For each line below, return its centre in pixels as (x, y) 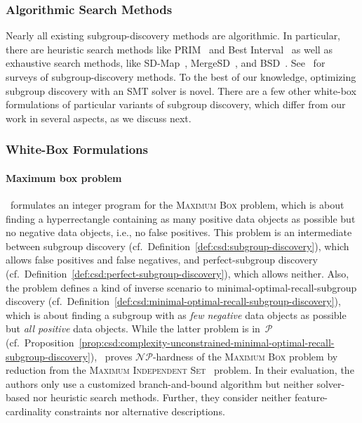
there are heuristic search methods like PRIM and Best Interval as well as (169, 49)
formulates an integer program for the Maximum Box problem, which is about (177, 205)
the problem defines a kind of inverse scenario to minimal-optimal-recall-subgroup (181, 287)
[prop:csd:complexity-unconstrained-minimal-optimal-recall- (207, 342)
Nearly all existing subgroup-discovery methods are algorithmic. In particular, (173, 35)
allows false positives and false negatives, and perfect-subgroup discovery (162, 260)
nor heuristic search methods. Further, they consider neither (162, 397)
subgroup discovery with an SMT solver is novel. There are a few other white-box (181, 90)
